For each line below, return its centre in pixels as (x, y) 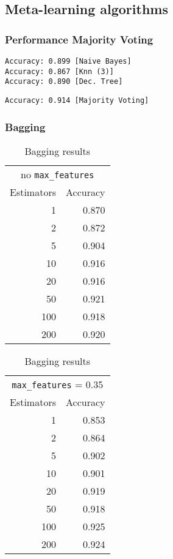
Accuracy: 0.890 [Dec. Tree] (64, 82)
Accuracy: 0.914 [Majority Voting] (77, 100)
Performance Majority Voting (79, 39)
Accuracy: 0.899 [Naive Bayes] (68, 61)
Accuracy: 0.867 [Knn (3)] (59, 71)
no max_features (58, 174)
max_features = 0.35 (58, 384)
